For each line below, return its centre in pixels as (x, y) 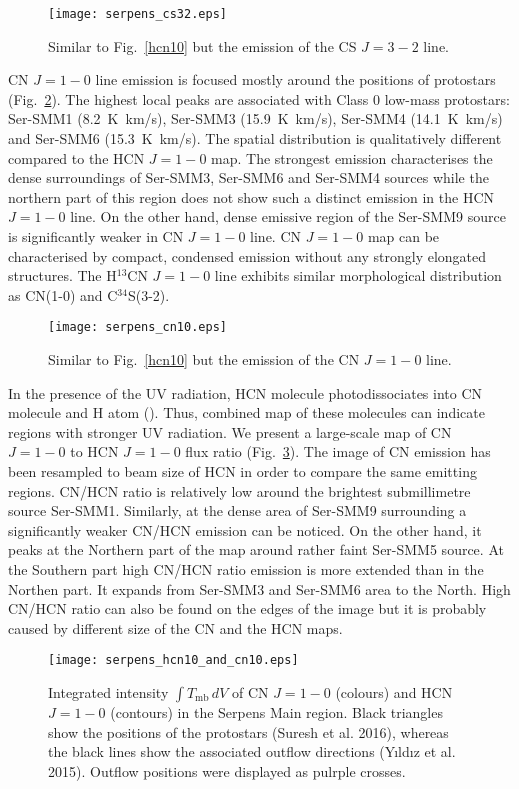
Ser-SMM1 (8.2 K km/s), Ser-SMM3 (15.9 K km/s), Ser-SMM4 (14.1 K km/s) (255, 118)
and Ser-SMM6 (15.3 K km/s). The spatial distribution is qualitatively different (255, 138)
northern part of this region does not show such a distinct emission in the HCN (251, 196)
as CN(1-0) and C (63, 294)
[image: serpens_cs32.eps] (137, 14)
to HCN (94, 451)
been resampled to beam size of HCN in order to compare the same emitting (242, 471)
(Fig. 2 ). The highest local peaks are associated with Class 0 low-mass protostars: (259, 98)
